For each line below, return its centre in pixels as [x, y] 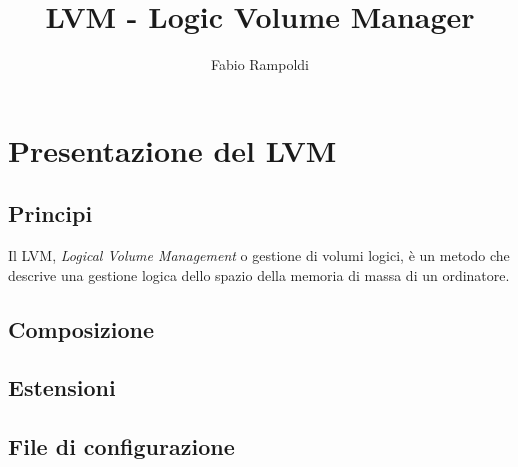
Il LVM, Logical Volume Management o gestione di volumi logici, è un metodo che [259, 255]
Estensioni [62, 387]
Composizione [81, 328]
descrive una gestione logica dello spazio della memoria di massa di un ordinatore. [259, 274]
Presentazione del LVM [172, 149]
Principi [50, 213]
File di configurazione [121, 446]
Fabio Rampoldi [260, 64]
